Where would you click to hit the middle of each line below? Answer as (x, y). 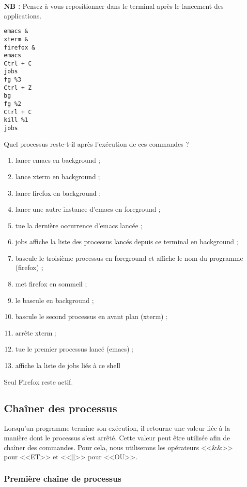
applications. (23, 15)
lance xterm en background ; (58, 176)
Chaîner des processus (61, 408)
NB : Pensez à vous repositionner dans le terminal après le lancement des (114, 6)
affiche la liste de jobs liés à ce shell (68, 365)
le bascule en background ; (54, 300)
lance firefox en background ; (58, 193)
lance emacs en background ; (58, 160)
